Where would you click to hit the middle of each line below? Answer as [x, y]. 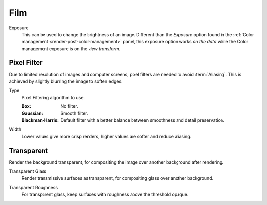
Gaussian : [32, 113]
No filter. [69, 106]
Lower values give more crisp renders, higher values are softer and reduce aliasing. [107, 136]
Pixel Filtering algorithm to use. [53, 97]
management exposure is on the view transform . [71, 48]
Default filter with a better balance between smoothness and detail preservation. [142, 120]
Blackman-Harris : [40, 120]
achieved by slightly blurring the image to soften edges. [66, 81]
